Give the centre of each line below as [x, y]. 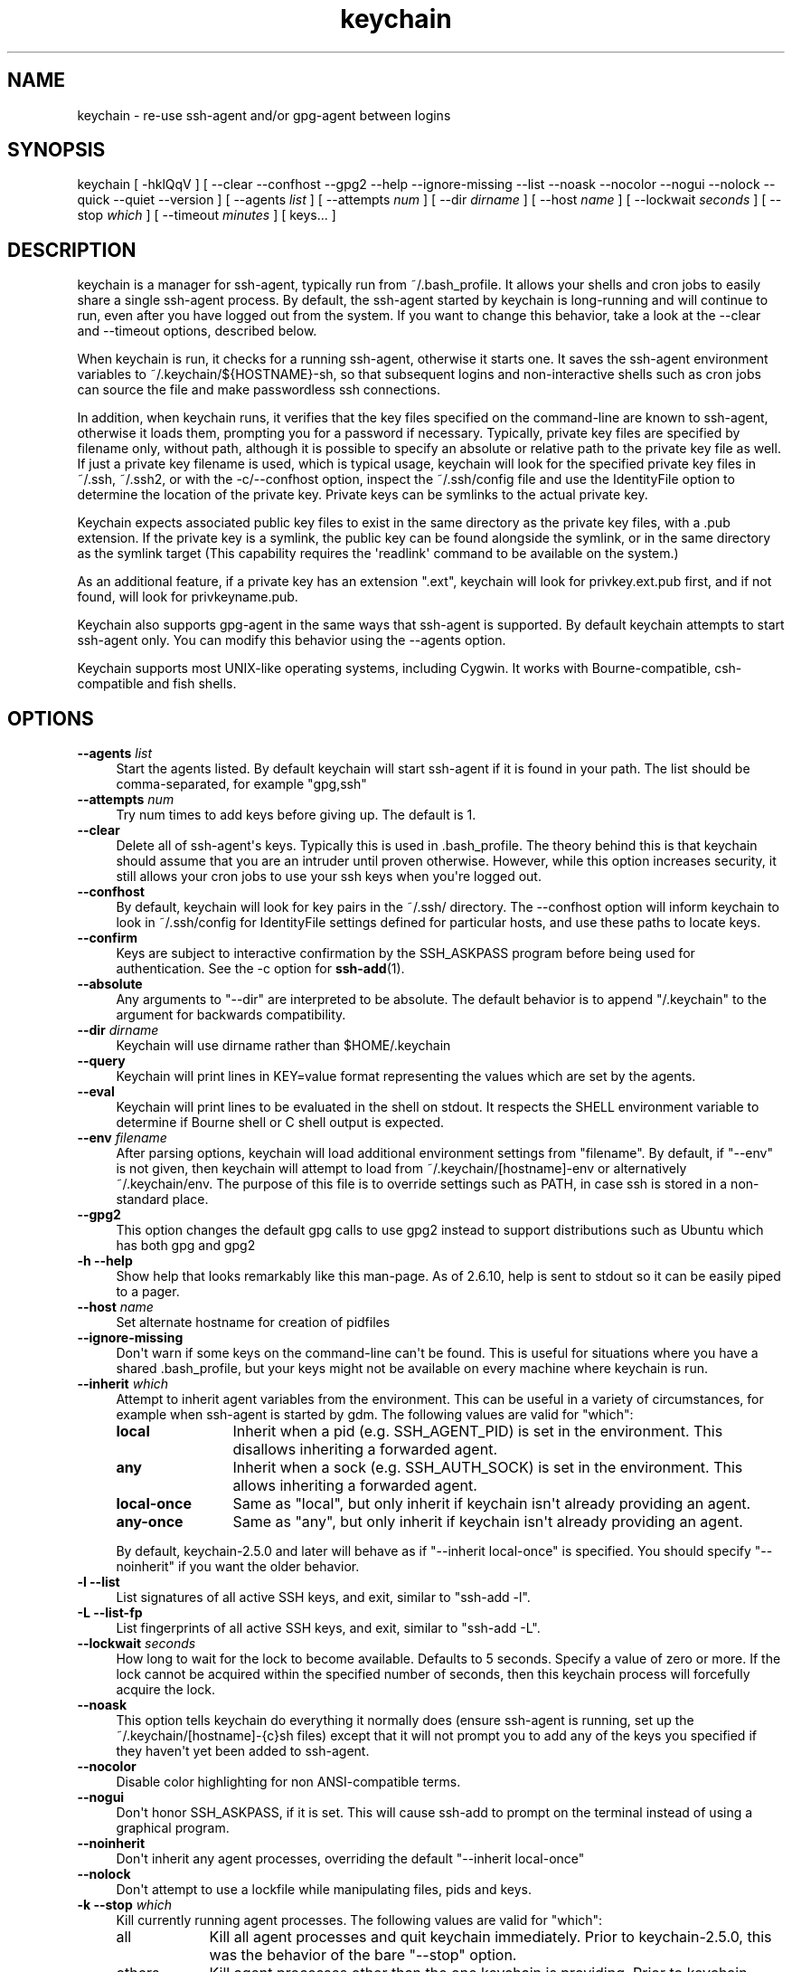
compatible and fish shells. [157, 684]
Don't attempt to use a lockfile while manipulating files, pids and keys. [324, 1890]
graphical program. [173, 1828]
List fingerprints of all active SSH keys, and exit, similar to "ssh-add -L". [328, 1628]
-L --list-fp [110, 1613]
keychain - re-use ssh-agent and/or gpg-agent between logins [264, 115]
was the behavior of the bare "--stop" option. [363, 1955]
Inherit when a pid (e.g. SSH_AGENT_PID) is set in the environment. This [478, 1432]
